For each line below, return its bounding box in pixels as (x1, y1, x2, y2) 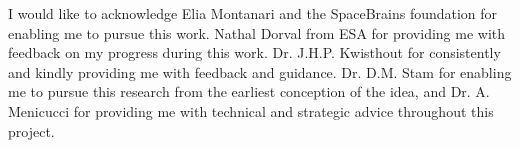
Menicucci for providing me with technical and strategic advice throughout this (8, 100, 494, 121)
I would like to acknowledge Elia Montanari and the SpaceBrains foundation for (8, 3, 498, 23)
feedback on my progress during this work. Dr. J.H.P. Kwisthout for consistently (8, 42, 501, 63)
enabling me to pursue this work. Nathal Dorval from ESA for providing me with (8, 22, 506, 43)
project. (8, 120, 55, 141)
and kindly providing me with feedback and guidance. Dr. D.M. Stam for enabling (8, 61, 512, 82)
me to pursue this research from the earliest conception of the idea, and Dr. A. (8, 81, 490, 102)
